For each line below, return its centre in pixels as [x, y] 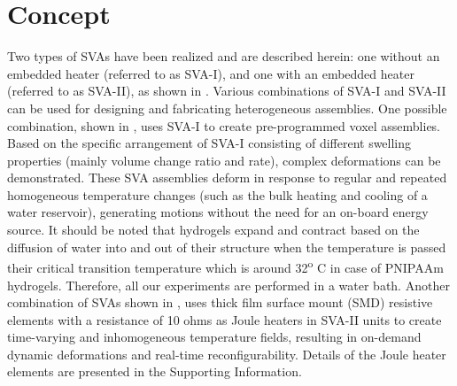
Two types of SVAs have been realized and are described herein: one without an [224, 56]
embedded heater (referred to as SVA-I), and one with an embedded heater [211, 73]
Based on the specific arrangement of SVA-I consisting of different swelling [209, 143]
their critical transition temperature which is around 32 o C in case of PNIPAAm [225, 266]
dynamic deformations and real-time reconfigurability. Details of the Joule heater [227, 354]
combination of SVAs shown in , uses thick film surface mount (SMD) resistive [220, 302]
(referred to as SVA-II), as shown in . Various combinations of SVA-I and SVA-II [227, 91]
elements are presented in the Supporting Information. [155, 371]
